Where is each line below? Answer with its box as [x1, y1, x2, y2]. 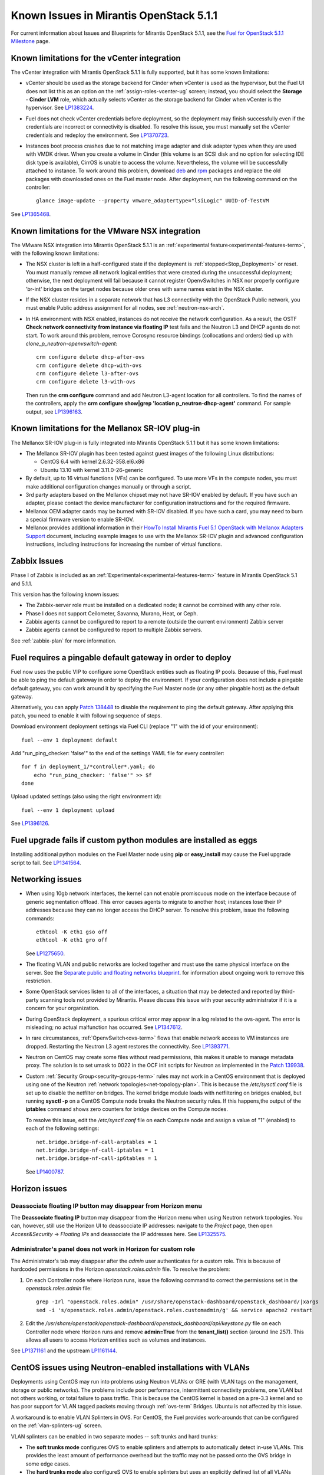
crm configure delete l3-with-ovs [36, 378, 135, 385]
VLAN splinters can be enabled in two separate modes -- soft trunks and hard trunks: [11, 1433, 218, 1440]
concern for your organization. [25, 1005, 100, 1012]
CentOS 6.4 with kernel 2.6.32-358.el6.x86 [40, 458, 145, 466]
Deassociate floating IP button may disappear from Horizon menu [11, 1201, 203, 1209]
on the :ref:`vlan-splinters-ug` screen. [11, 1422, 103, 1429]
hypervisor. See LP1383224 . [25, 104, 94, 112]
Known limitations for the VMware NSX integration [11, 226, 201, 236]
